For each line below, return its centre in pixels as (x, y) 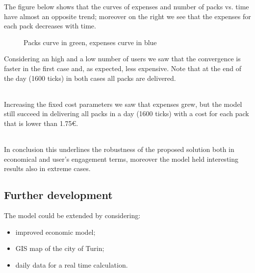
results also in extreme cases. (47, 168)
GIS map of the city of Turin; (60, 248)
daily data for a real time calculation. (72, 264)
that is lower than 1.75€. (41, 123)
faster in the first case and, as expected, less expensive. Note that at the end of (123, 68)
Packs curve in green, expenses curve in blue (90, 42)
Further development (58, 195)
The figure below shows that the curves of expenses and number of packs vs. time (127, 6)
